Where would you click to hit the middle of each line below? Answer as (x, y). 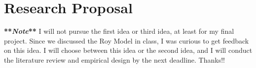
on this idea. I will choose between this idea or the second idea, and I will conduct (128, 50)
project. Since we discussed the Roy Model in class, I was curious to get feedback (127, 40)
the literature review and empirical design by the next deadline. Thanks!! (114, 59)
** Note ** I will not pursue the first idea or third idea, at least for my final (119, 31)
